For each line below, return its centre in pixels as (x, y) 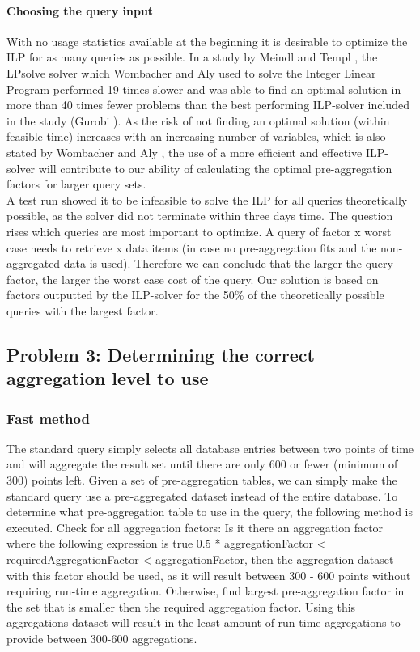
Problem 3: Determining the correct (161, 354)
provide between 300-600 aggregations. (102, 638)
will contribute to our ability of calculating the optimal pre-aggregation (215, 168)
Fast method (48, 418)
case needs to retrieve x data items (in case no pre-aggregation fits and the (192, 247)
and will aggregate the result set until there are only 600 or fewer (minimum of (202, 464)
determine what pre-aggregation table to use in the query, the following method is (210, 512)
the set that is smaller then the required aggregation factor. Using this (181, 606)
